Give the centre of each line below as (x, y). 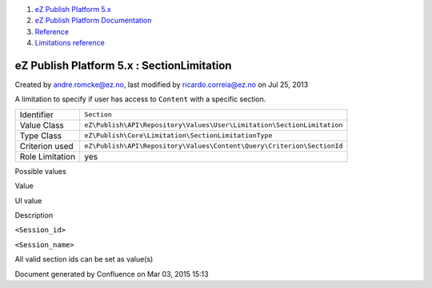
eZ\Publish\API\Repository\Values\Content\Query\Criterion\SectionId (214, 146)
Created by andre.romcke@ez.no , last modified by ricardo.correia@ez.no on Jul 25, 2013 (162, 85)
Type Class (41, 136)
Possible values (41, 171)
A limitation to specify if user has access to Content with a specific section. (140, 99)
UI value (28, 200)
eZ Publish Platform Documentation (93, 21)
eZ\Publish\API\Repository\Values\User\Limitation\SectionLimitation (214, 125)
